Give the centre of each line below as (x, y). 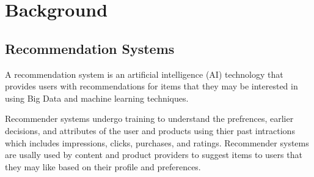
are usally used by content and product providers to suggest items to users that (154, 155)
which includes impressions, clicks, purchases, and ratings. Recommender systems (157, 142)
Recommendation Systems (90, 48)
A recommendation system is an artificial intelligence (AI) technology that (144, 74)
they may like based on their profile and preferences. (103, 166)
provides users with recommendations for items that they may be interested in (152, 86)
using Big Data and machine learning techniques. (97, 98)
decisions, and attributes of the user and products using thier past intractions (150, 130)
